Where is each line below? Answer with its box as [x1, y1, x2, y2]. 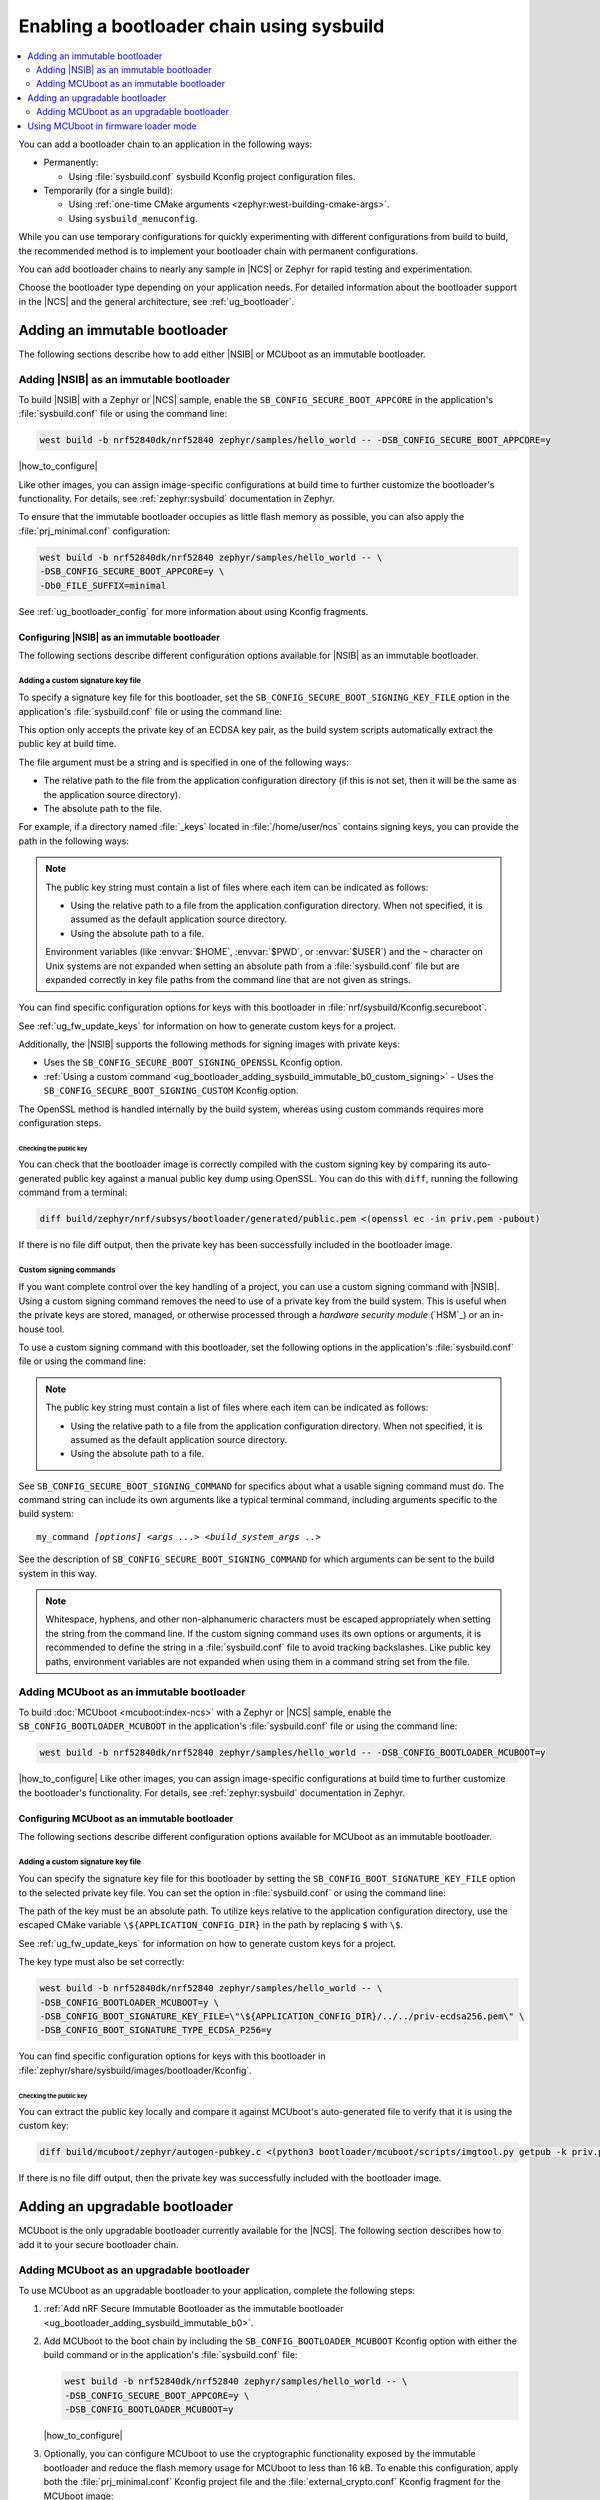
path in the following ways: [18, 835, 130, 847]
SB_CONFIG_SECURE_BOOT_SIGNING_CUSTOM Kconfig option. [43, 1085, 299, 1097]
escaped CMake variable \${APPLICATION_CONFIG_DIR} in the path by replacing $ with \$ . [18, 1919, 404, 1931]
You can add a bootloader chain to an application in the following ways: [18, 138, 313, 150]
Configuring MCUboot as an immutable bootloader [18, 1812, 234, 1824]
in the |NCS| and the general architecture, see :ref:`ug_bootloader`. [18, 295, 295, 307]
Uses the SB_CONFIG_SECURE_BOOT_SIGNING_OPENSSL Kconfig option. [43, 1056, 344, 1069]
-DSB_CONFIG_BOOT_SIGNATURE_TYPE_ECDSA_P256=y [39, 2025, 272, 2036]
